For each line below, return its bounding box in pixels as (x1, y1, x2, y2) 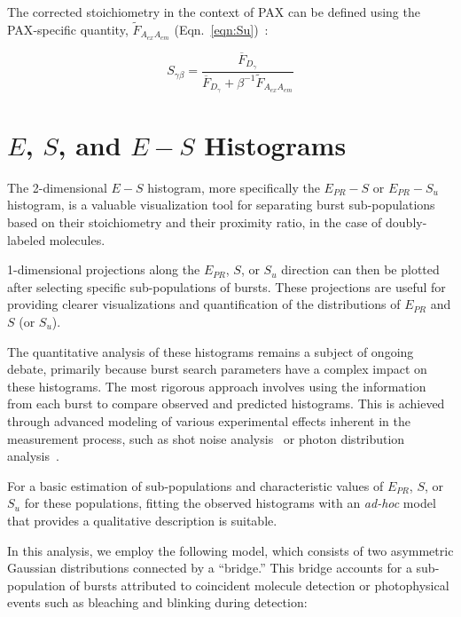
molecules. (49, 230, 105, 249)
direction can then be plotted (281, 260, 440, 279)
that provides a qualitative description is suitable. (7, 510, 277, 529)
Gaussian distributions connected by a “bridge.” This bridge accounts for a (7, 558, 412, 577)
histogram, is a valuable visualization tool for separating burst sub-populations (7, 195, 435, 214)
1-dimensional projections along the (7, 260, 200, 279)
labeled (7, 230, 46, 249)
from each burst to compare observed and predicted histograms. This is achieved (7, 394, 445, 413)
